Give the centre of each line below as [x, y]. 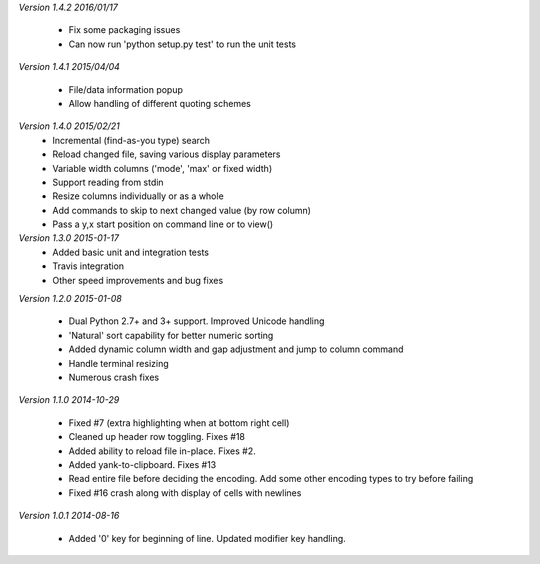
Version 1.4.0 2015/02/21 [69, 126]
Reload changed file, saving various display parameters [166, 154]
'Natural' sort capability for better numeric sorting [171, 335]
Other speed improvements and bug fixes [138, 280]
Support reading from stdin [108, 182]
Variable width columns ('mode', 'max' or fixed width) [162, 168]
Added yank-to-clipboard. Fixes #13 [142, 464]
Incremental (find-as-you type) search [131, 140]
